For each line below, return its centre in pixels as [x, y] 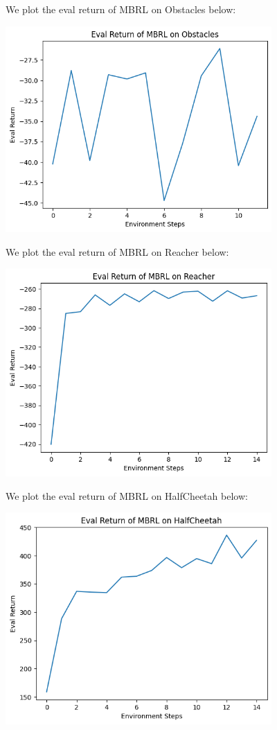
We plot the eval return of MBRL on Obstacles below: [121, 9]
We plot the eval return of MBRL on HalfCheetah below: [127, 495]
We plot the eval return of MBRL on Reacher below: [117, 251]
